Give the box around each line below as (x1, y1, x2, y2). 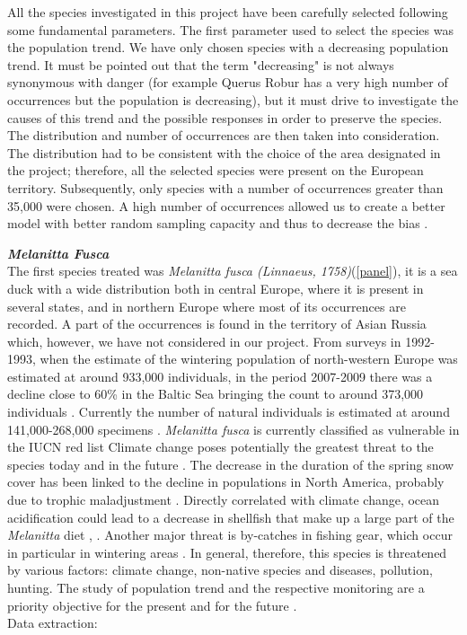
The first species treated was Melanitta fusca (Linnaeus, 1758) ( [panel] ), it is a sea (7, 261, 458, 280)
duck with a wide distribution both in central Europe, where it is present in (7, 278, 424, 297)
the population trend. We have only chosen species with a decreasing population (7, 38, 449, 57)
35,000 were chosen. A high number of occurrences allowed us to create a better (7, 196, 445, 215)
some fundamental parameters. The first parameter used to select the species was (7, 20, 454, 39)
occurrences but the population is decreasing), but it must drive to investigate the (7, 90, 459, 109)
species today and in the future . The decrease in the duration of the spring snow (7, 454, 454, 473)
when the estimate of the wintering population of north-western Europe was (40, 349, 458, 368)
